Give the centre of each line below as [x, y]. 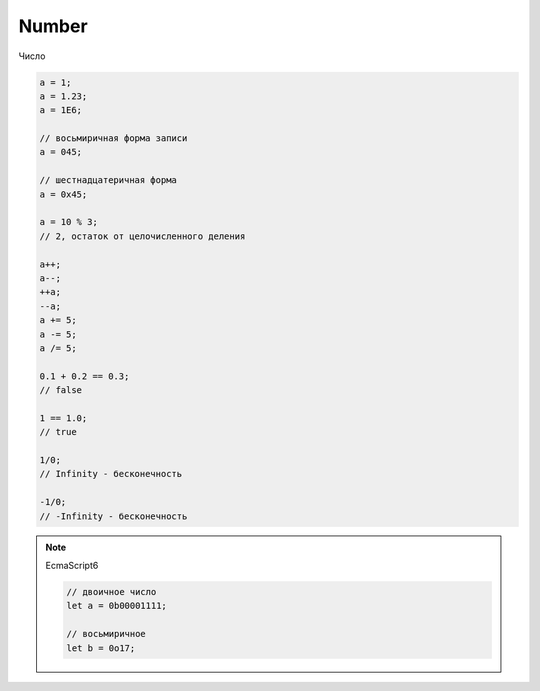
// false [61, 390]
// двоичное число [111, 591]
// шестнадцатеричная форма [108, 180]
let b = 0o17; [101, 648]
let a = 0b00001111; [116, 606]
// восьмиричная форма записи [113, 138]
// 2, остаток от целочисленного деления [142, 236]
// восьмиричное [106, 634]
